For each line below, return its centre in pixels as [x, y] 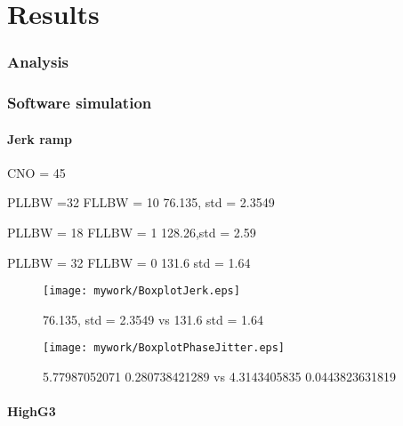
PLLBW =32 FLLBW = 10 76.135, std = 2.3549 [141, 202]
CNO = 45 [36, 172]
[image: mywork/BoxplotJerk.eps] [141, 291]
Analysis [38, 62]
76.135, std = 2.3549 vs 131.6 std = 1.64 [153, 319]
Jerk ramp [40, 138]
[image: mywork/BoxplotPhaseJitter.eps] [164, 348]
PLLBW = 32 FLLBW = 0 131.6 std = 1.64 [129, 262]
